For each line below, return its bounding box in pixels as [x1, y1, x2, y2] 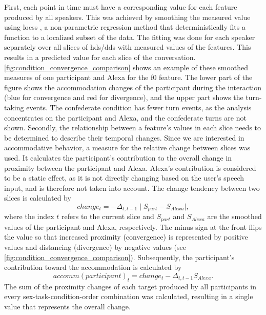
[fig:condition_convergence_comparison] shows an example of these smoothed [4, 62, 249, 72]
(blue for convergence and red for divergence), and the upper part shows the [4, 92, 243, 103]
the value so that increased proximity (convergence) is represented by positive [4, 231, 248, 242]
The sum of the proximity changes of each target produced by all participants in [4, 281, 256, 291]
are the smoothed [207, 211, 262, 222]
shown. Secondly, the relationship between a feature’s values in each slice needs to [4, 122, 261, 133]
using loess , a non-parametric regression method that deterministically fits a [4, 22, 245, 32]
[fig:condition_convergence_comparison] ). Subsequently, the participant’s [4, 251, 235, 262]
